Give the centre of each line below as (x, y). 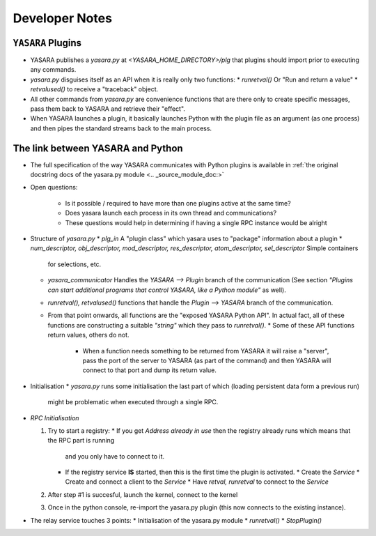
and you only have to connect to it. (115, 456)
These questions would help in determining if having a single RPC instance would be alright (196, 222)
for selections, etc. (75, 264)
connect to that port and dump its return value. (150, 370)
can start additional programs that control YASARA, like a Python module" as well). (167, 290)
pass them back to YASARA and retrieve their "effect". (108, 109)
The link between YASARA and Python (98, 148)
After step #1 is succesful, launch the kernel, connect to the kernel (143, 494)
